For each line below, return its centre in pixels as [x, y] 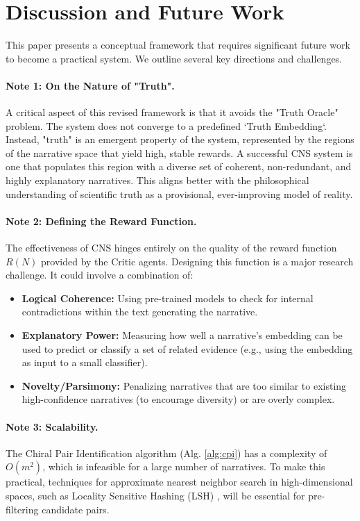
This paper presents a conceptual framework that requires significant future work [178, 45]
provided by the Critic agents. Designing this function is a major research [197, 261]
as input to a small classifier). [85, 362]
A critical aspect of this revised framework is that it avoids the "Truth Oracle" [172, 112]
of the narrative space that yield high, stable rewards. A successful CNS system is [179, 152]
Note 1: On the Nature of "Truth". [90, 85]
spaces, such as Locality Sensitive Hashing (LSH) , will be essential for [155, 495]
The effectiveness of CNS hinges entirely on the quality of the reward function [171, 248]
